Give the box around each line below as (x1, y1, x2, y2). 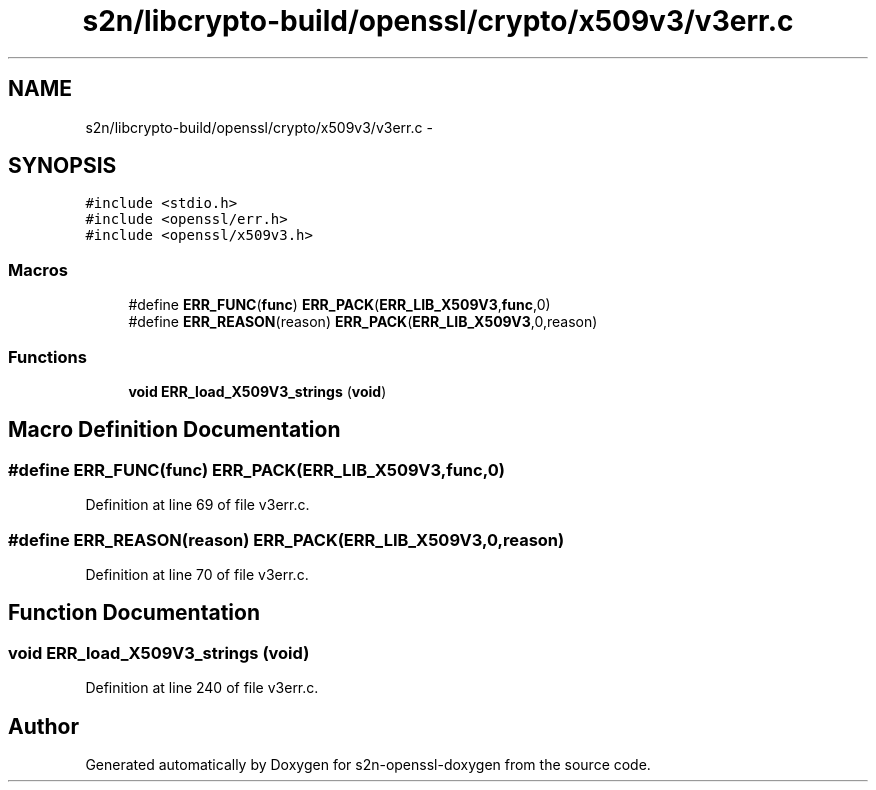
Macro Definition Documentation (8, 417, 341, 443)
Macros (8, 259, 68, 280)
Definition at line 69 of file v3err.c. (85, 496, 310, 514)
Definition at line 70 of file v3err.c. (85, 565, 309, 583)
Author (8, 713, 79, 739)
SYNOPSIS (8, 153, 117, 179)
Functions (8, 346, 87, 367)
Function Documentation (8, 600, 260, 626)
